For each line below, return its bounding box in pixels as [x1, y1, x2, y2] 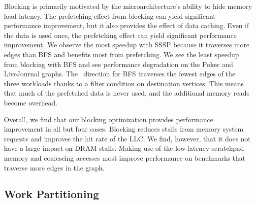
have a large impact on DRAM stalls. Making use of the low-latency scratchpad [4, 143, 244, 153]
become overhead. [4, 97, 58, 107]
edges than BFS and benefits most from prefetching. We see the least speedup [4, 49, 239, 59]
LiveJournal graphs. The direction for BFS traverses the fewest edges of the [4, 68, 235, 79]
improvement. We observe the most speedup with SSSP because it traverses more [4, 39, 250, 50]
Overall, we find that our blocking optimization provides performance [4, 114, 213, 124]
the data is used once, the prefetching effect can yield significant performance [4, 30, 237, 40]
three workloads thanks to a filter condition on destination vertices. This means [4, 78, 244, 88]
